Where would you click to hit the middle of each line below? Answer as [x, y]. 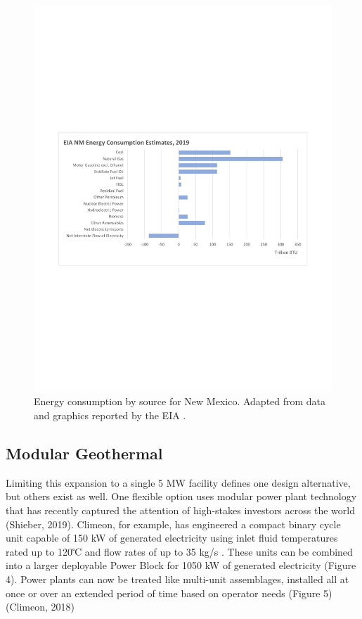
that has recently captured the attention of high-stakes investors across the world [180, 510]
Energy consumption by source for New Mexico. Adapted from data [180, 401]
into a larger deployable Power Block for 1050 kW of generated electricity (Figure [181, 565]
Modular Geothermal [84, 453]
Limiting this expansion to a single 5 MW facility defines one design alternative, [178, 482]
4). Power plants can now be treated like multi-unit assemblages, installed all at [177, 579]
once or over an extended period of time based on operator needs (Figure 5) [169, 593]
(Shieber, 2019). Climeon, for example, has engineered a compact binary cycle [173, 524]
